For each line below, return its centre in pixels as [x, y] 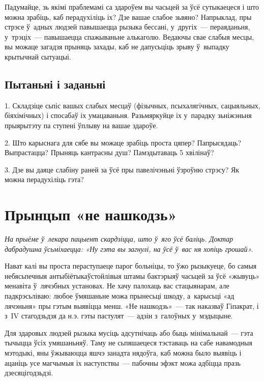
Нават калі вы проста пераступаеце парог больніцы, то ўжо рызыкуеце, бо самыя [131, 266]
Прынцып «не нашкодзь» [91, 214]
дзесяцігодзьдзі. [29, 373]
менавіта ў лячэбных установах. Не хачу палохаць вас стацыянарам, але [117, 286]
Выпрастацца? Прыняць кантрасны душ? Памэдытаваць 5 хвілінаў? [109, 152]
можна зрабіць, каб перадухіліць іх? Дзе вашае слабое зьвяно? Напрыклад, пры [128, 17]
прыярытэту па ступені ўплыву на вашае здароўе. [81, 125]
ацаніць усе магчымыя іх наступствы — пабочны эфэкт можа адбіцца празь [123, 362]
